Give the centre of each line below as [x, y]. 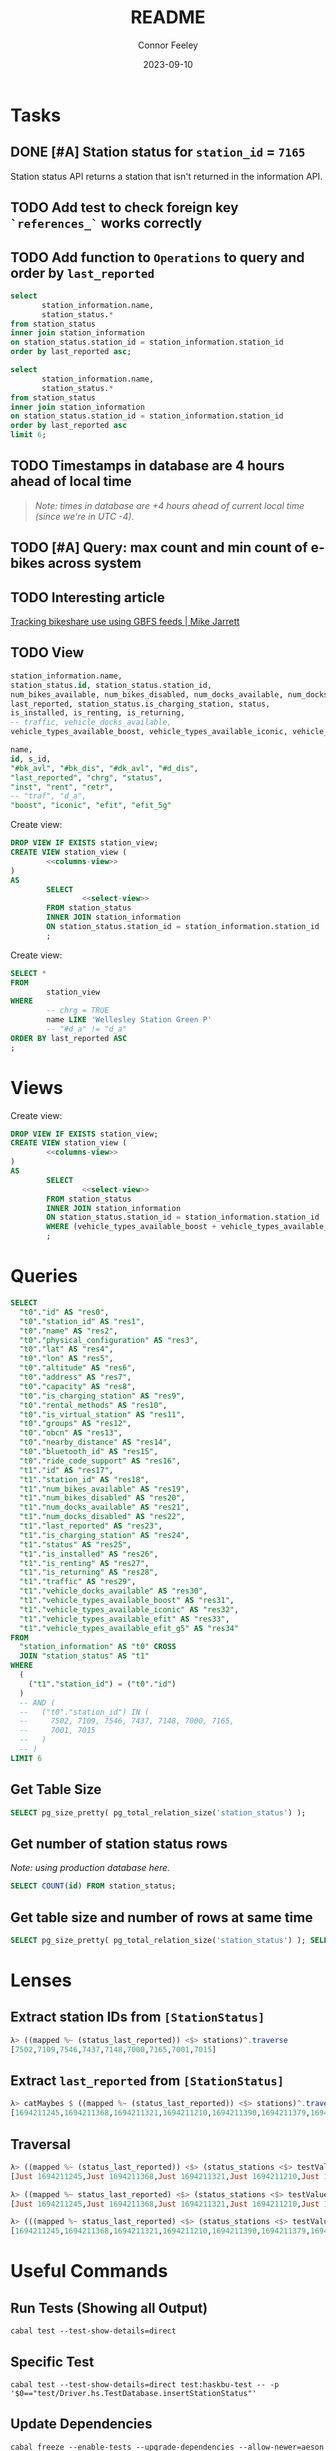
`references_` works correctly [106, 223]
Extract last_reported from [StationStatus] [147, 2080]
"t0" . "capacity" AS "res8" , [78, 1386]
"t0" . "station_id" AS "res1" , [82, 1321]
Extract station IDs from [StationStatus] [137, 2017]
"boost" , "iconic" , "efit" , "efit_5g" [91, 806]
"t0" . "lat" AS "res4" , [66, 1349]
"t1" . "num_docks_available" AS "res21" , [104, 1507]
